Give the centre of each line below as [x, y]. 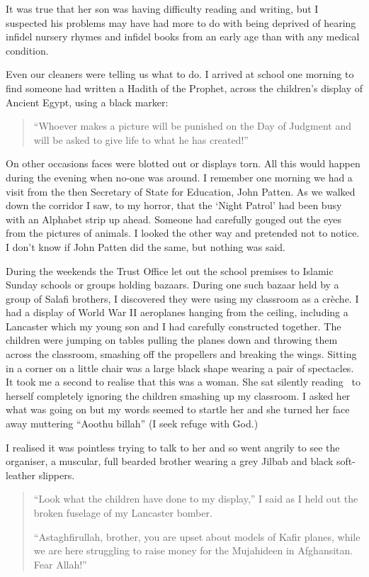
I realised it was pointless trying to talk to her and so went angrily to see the [173, 447]
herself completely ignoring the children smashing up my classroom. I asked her [178, 395]
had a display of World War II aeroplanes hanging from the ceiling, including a [177, 312]
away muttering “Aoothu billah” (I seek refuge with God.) [132, 424]
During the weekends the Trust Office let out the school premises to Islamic [170, 270]
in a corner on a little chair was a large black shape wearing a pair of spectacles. [180, 368]
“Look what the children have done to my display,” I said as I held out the [196, 499]
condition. [27, 50]
